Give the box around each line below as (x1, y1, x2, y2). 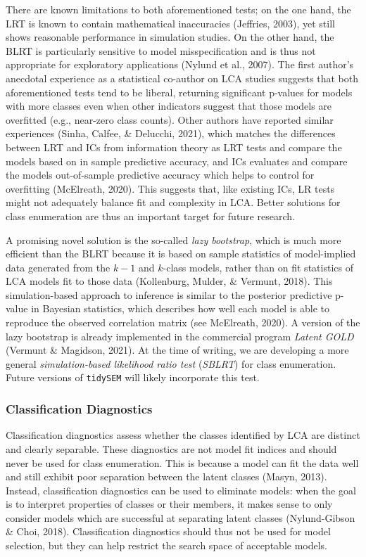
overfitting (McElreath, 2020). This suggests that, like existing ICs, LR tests (6, 181, 335, 196)
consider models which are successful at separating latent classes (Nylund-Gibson (6, 510, 355, 525)
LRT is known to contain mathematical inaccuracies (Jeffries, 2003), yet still (6, 15, 335, 30)
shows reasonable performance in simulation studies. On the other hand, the (6, 30, 334, 44)
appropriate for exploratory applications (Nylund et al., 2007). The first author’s (6, 57, 354, 72)
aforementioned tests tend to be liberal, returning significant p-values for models (6, 84, 353, 99)
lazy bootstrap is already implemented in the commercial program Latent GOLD (6, 328, 354, 343)
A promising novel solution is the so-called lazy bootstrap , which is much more (6, 232, 341, 247)
